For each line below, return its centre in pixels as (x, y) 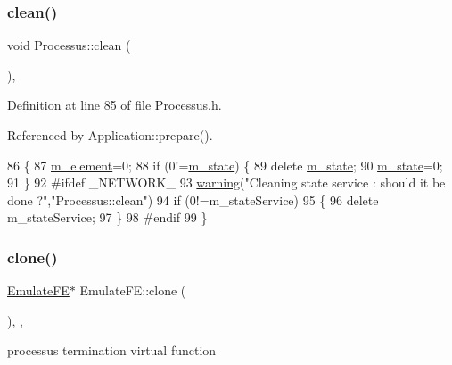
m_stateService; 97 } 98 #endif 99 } (107, 217)
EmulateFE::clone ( (133, 290)
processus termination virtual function (112, 350)
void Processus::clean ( (69, 45)
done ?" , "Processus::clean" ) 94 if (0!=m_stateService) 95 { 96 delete (193, 199)
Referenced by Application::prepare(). (110, 135)
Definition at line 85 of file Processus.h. (115, 105)
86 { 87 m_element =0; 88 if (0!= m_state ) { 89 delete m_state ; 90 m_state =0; (225, 165)
